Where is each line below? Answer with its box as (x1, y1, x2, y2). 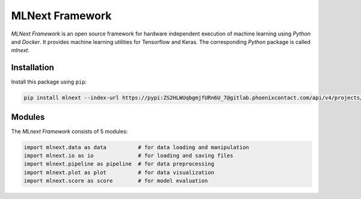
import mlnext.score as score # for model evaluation (23, 177, 208, 185)
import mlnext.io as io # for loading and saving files (23, 152, 233, 159)
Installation (11, 63, 54, 73)
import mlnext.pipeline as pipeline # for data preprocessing (23, 161, 215, 168)
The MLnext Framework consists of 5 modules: (11, 127, 128, 135)
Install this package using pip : (11, 78, 87, 85)
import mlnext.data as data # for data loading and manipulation (23, 144, 250, 150)
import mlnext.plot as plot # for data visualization (23, 169, 215, 176)
